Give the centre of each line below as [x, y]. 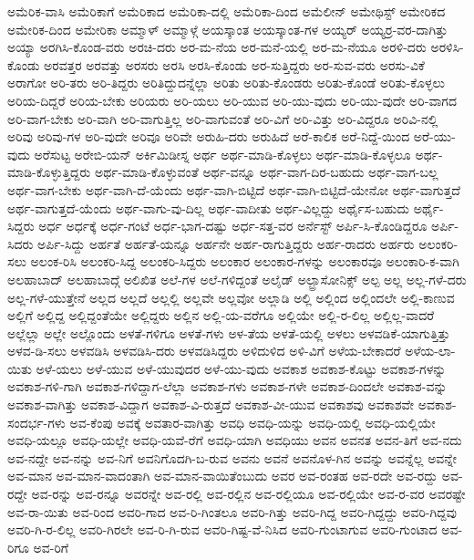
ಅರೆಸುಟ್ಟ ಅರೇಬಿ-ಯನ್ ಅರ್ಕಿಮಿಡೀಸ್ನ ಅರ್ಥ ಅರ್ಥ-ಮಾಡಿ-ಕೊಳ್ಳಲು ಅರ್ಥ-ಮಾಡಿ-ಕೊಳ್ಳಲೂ [222, 154]
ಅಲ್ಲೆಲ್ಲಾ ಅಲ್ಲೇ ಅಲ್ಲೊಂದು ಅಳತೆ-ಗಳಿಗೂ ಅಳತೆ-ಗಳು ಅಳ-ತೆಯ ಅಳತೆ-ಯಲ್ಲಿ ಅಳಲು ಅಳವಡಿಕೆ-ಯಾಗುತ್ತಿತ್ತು [229, 332]
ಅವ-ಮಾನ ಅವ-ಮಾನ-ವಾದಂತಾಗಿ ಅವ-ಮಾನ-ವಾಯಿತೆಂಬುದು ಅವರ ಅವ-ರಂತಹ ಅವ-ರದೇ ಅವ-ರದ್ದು [223, 476]
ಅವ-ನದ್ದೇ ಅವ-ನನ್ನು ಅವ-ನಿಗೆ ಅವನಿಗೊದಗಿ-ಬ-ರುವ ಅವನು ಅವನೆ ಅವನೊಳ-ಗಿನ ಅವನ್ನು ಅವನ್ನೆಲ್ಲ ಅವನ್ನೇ [232, 457]
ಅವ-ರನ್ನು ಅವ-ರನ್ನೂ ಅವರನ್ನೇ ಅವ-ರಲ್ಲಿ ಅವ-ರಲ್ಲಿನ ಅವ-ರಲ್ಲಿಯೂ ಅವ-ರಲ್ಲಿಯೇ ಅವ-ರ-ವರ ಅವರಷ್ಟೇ [248, 494]
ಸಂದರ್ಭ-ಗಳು [36, 422]
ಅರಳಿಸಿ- [447, 47]
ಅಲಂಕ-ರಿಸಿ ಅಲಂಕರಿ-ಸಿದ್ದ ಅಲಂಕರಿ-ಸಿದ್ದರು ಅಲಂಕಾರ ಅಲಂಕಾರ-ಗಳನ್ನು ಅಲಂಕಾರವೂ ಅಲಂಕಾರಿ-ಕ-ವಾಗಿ [245, 261]
